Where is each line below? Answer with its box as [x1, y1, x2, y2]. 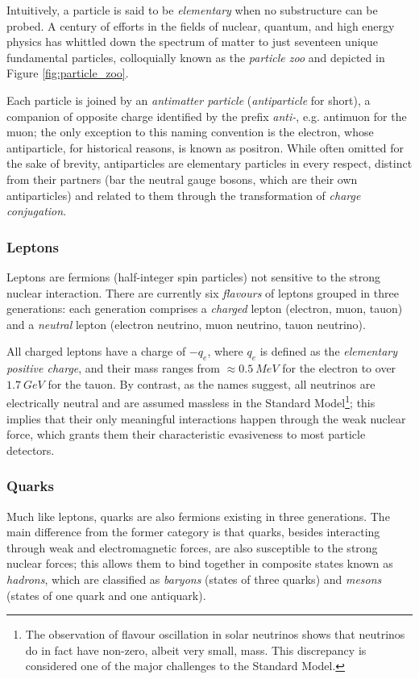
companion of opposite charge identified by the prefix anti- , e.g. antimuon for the [6, 107, 407, 124]
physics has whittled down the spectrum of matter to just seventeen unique [6, 33, 378, 50]
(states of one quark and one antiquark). [6, 586, 206, 603]
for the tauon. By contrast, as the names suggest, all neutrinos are [48, 375, 375, 392]
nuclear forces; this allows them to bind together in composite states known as [6, 555, 393, 572]
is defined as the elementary [259, 343, 398, 360]
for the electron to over [282, 360, 396, 377]
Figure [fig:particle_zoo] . [6, 65, 129, 81]
